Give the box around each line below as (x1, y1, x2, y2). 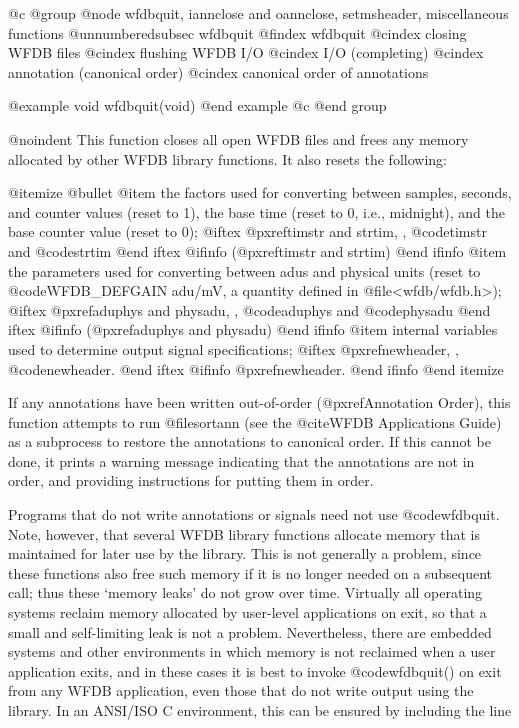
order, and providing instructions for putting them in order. (8, 470, 374, 491)
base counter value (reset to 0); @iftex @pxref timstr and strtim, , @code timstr (8, 221, 487, 242)
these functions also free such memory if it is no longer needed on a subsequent (8, 562, 493, 583)
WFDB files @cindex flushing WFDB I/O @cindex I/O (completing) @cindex (8, 42, 484, 63)
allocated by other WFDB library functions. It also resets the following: (8, 148, 447, 169)
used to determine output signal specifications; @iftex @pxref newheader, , (8, 338, 459, 359)
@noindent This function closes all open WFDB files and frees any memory (8, 128, 469, 149)
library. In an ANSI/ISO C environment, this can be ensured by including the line (8, 700, 512, 720)
